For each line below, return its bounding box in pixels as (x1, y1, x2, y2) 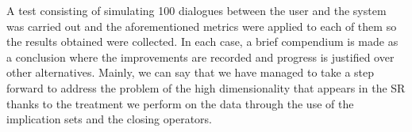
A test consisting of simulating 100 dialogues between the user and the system (6, 2, 387, 18)
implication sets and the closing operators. (6, 111, 212, 127)
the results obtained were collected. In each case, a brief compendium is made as (6, 33, 399, 50)
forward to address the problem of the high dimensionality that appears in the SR (6, 79, 406, 96)
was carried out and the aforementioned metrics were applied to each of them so (6, 17, 397, 34)
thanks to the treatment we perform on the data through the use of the (6, 95, 354, 111)
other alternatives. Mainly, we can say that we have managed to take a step (6, 64, 375, 81)
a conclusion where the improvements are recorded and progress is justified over (6, 48, 395, 65)
